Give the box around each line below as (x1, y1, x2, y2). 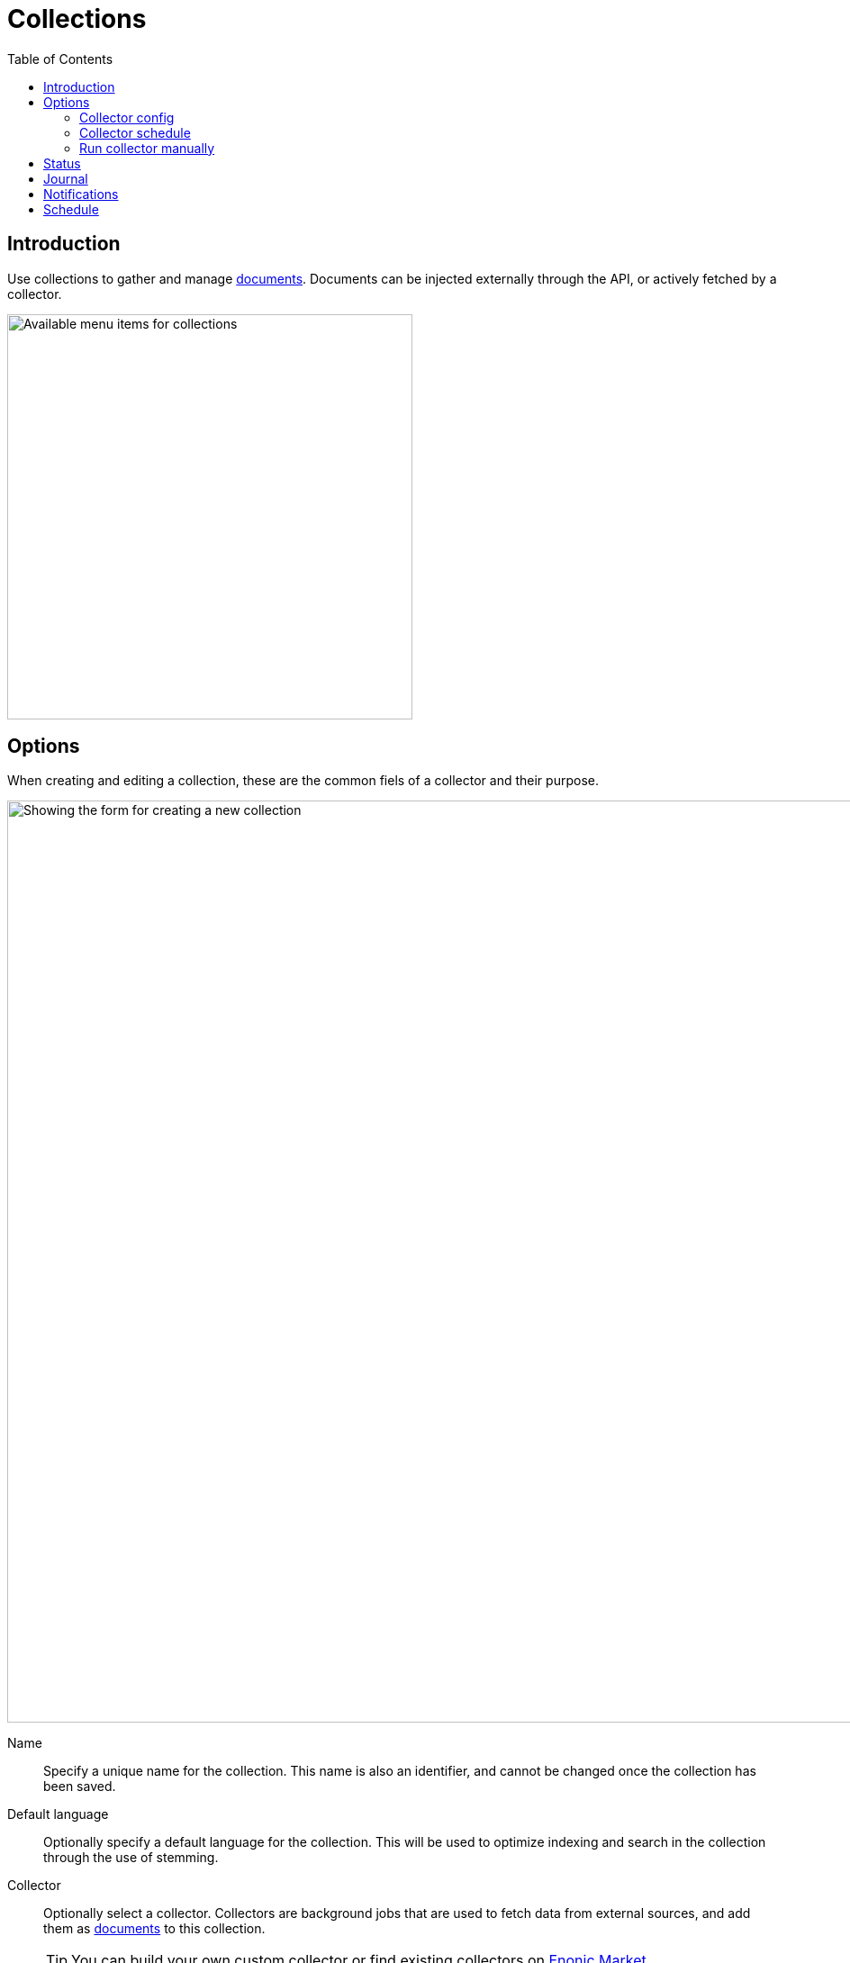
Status (43, 155, 81, 171)
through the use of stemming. (43, 1850, 219, 1866)
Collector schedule (79, 124, 191, 140)
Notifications (43, 185, 119, 202)
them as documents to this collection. (43, 1921, 266, 1937)
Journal (43, 170, 88, 186)
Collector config (79, 109, 175, 125)
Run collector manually (79, 140, 215, 156)
